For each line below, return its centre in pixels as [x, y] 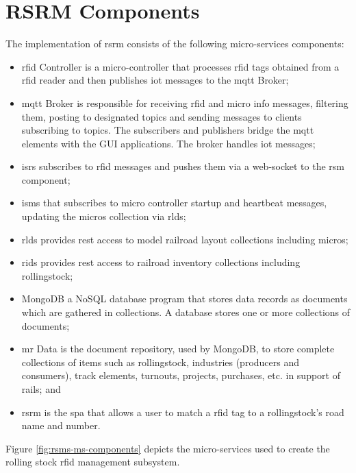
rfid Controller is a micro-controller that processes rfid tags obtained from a [180, 66]
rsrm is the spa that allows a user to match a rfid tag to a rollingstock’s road [183, 412]
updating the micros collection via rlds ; [104, 216]
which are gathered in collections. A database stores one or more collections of [186, 312]
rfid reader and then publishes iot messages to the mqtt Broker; [155, 80]
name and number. [61, 425]
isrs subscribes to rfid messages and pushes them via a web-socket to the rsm [183, 166]
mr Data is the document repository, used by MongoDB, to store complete [178, 349]
